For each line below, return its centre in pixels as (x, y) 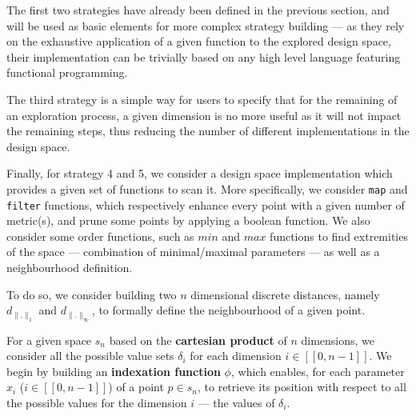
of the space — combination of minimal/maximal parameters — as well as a (193, 252)
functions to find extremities (339, 236)
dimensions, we (338, 340)
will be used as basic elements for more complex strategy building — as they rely (206, 25)
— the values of (236, 402)
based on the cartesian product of (198, 340)
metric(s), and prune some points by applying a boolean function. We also (188, 220)
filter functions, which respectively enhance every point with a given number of (206, 204)
